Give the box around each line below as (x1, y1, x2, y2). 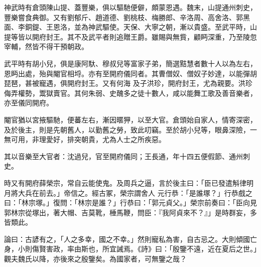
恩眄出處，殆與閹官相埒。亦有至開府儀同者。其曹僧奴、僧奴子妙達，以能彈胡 (4, 68, 257, 78)
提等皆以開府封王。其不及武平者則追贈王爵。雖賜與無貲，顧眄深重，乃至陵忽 (4, 31, 257, 42)
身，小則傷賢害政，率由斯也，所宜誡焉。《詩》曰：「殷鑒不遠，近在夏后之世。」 (4, 243, 257, 254)
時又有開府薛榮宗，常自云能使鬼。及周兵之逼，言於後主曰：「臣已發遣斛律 (4, 177, 246, 188)
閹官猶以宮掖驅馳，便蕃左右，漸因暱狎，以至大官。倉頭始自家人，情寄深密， (4, 114, 257, 124)
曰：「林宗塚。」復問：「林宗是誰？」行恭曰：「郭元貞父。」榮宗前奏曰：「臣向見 (4, 197, 257, 208)
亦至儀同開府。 (4, 97, 53, 108)
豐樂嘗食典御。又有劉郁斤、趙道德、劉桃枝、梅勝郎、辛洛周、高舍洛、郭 (4, 12, 243, 22)
